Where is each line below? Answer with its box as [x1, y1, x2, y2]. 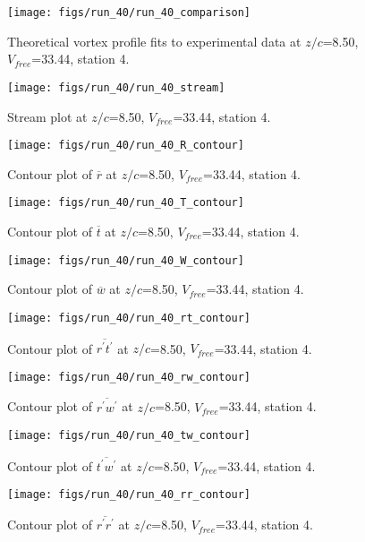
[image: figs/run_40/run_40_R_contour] [7, 139, 244, 152]
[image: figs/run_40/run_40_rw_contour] [7, 370, 251, 383]
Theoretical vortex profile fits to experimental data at [7, 31, 301, 50]
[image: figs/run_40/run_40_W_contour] [7, 254, 244, 267]
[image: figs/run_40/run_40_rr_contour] [7, 488, 251, 502]
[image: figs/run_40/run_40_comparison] [7, 6, 251, 19]
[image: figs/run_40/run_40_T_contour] [7, 196, 244, 210]
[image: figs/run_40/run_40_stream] [7, 81, 225, 94]
